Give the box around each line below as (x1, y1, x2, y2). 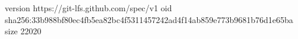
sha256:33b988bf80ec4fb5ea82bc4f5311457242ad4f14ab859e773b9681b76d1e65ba (5, 13, 293, 25)
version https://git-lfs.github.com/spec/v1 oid (5, 2, 172, 14)
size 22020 (5, 25, 42, 37)
